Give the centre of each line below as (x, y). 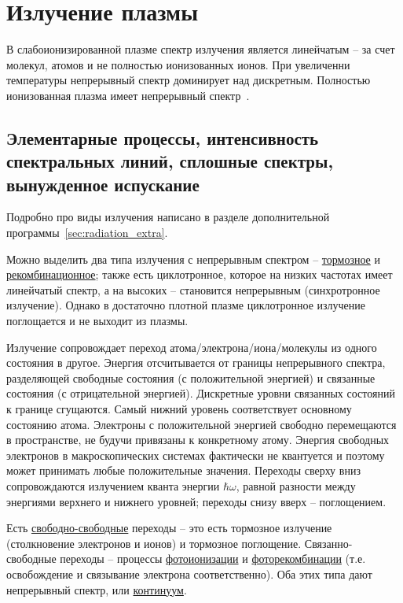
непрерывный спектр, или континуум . (97, 589)
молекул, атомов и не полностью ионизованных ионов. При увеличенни (178, 64)
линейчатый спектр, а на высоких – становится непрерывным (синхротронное (193, 289)
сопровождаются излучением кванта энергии (113, 485)
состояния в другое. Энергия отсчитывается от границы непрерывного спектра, (196, 363)
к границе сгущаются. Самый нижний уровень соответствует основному (179, 409)
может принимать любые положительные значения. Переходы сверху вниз (183, 470)
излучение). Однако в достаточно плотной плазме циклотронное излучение (186, 305)
